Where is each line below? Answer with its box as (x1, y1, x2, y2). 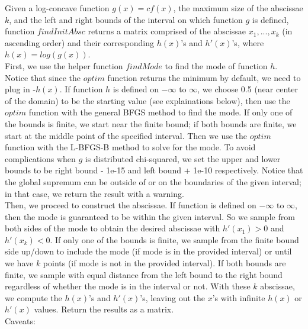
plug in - (5, 83, 36, 95)
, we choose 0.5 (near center (197, 83, 298, 95)
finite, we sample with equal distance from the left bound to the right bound (5, 268, 283, 280)
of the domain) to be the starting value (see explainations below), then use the (5, 94, 290, 107)
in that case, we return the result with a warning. (5, 187, 184, 199)
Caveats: (5, 315, 36, 327)
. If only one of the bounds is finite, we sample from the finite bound (50, 233, 299, 246)
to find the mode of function (165, 59, 268, 72)
